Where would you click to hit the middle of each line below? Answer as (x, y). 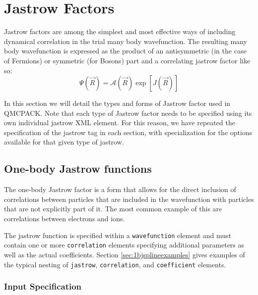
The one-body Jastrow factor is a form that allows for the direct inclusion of (120, 189)
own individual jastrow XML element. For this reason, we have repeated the (120, 123)
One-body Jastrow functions (78, 169)
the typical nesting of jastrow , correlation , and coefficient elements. (115, 264)
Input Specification (43, 286)
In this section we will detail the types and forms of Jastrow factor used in (117, 103)
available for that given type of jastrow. (64, 142)
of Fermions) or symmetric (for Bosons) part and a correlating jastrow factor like (127, 60)
